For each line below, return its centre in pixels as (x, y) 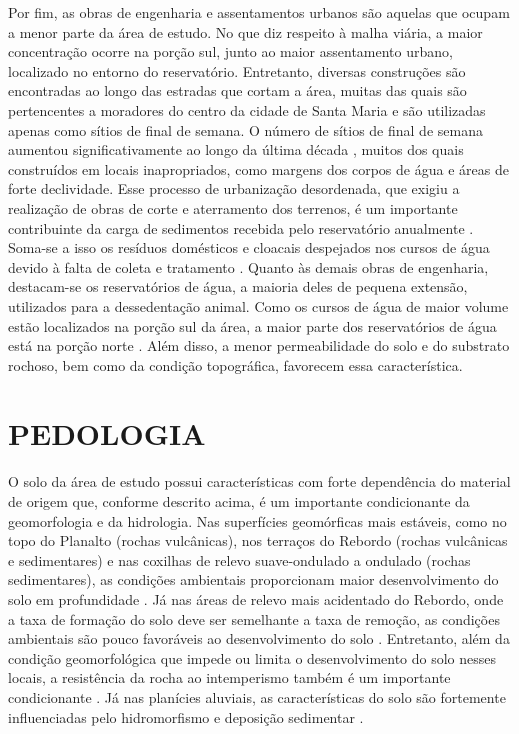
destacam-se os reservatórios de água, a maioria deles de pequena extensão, (238, 286)
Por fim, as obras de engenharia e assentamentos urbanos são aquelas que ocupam (259, 12)
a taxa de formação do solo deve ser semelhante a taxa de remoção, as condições (254, 618)
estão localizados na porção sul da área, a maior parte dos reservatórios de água (252, 325)
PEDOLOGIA (107, 433)
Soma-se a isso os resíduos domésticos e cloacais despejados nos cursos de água (249, 247)
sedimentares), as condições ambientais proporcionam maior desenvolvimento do (253, 579)
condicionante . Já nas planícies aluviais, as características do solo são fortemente (257, 696)
